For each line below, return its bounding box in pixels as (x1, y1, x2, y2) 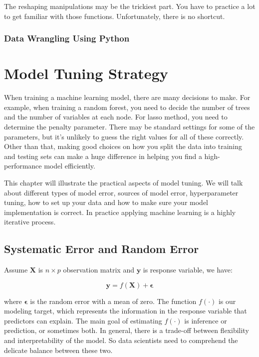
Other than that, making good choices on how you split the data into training (4, 141, 243, 151)
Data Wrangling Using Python (4, 32, 130, 44)
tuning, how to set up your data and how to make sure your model (4, 197, 208, 207)
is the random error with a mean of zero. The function (30, 295, 197, 306)
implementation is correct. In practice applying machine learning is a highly (4, 206, 236, 217)
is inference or (184, 315, 227, 325)
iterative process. (4, 216, 56, 227)
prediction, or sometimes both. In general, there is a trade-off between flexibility (4, 325, 249, 335)
